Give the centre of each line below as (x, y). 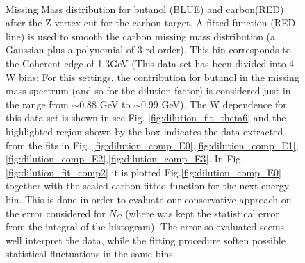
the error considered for (56, 213)
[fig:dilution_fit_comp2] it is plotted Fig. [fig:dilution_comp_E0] (143, 172)
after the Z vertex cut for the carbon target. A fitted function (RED (151, 23)
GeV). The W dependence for (224, 104)
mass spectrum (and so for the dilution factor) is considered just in (148, 91)
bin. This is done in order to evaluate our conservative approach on (149, 199)
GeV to (115, 104)
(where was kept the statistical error (202, 213)
